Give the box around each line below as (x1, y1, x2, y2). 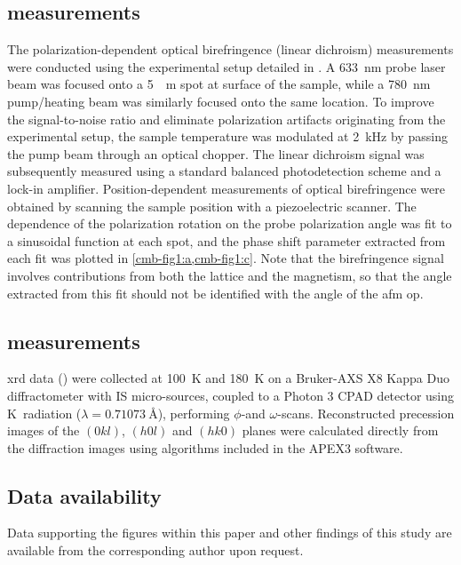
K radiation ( (7, 403, 82, 422)
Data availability (7, 481, 162, 509)
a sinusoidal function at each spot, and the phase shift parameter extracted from (7, 231, 446, 250)
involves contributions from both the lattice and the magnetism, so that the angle (7, 266, 452, 284)
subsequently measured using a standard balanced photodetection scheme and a (7, 162, 441, 180)
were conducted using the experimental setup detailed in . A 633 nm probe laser (7, 57, 446, 76)
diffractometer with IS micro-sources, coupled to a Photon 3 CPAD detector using (7, 386, 455, 404)
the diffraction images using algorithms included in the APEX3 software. (7, 438, 403, 457)
